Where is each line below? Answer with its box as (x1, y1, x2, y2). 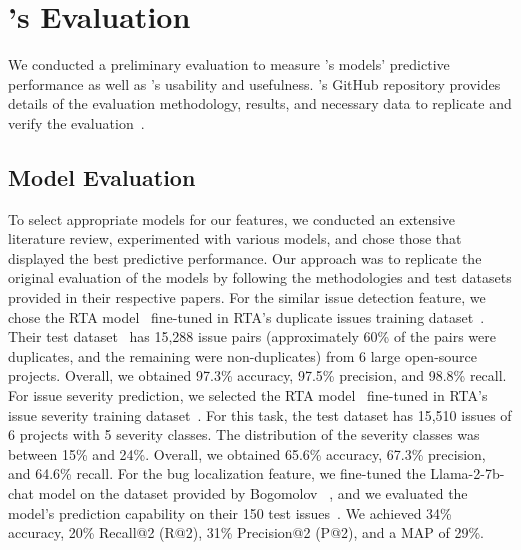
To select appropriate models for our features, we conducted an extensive (8, 208, 455, 229)
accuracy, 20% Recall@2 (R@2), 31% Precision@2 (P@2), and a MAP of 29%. (8, 522, 484, 543)
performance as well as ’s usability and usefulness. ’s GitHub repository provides (8, 73, 501, 94)
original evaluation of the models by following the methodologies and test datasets (8, 267, 512, 288)
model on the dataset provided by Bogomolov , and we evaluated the (38, 483, 468, 504)
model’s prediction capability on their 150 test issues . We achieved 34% (8, 502, 452, 523)
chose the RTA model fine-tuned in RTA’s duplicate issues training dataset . (8, 306, 485, 327)
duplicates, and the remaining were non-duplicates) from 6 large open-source (8, 345, 478, 366)
